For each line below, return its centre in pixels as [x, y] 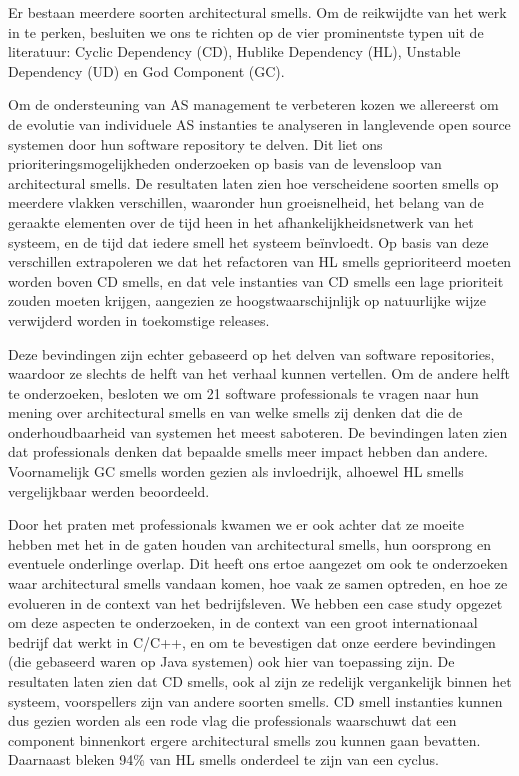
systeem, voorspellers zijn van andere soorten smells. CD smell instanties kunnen [255, 700]
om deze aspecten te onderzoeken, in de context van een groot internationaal [243, 622]
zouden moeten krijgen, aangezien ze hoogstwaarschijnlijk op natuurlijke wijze [247, 300]
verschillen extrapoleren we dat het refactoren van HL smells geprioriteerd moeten [260, 261]
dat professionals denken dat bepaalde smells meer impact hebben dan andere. [248, 451]
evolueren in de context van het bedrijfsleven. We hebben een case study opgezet [255, 602]
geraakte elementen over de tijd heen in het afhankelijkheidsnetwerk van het [241, 221]
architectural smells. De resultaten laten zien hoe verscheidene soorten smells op [253, 182]
